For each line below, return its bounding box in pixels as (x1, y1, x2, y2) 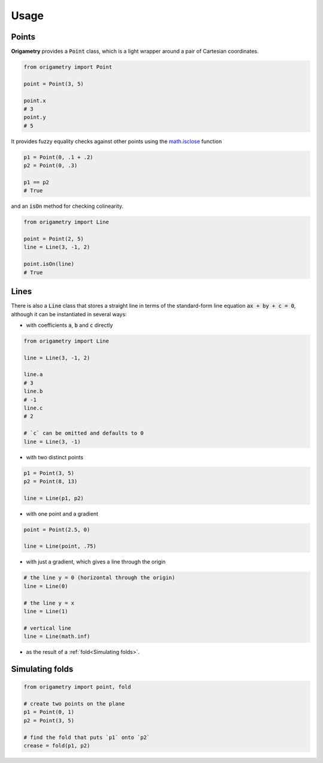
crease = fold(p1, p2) (23, 742, 90, 749)
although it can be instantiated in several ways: (11, 310, 127, 317)
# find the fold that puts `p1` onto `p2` (23, 734, 150, 741)
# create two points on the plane (23, 700, 125, 707)
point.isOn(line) (23, 261, 75, 268)
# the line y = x (23, 599, 75, 606)
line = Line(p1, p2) (23, 495, 84, 501)
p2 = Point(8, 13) (23, 478, 78, 485)
